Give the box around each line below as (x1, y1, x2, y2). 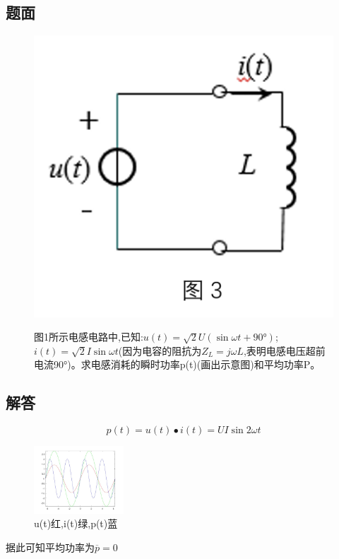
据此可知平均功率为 (6, 539, 95, 554)
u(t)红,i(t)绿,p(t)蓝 (34, 516, 118, 531)
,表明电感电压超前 (243, 343, 326, 358)
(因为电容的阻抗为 (118, 343, 202, 358)
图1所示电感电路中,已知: (34, 329, 143, 344)
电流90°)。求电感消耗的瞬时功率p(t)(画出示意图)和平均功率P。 (34, 357, 321, 372)
